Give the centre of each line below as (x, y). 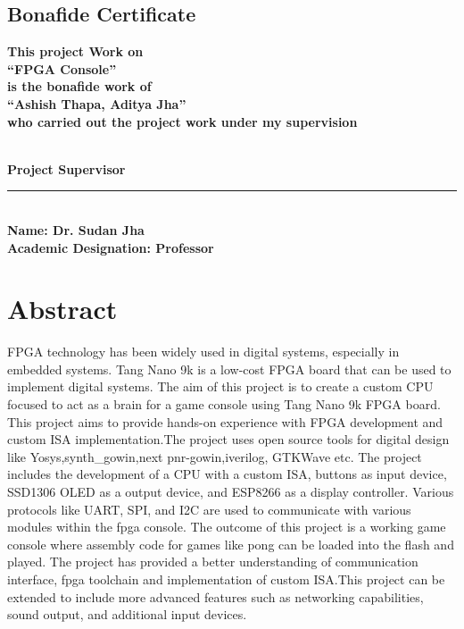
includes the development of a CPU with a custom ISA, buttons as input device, (227, 474)
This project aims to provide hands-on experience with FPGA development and (225, 421)
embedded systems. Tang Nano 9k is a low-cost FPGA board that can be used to (229, 369)
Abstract (62, 309)
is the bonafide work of (79, 86)
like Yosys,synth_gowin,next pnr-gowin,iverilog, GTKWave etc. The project (215, 456)
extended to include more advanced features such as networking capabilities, (215, 596)
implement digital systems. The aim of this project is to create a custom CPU (220, 386)
